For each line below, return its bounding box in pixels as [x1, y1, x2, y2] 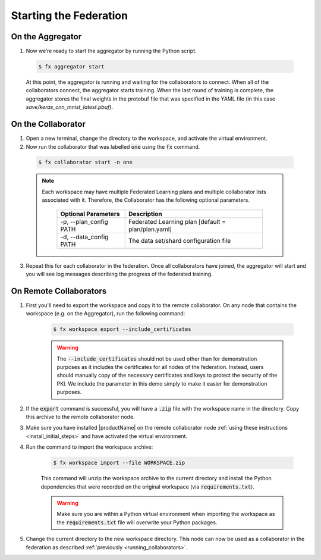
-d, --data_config [60, 233, 109, 241]
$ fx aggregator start [38, 63, 105, 70]
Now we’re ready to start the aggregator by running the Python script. [26, 48, 197, 55]
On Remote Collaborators [11, 286, 107, 296]
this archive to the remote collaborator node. [26, 414, 135, 421]
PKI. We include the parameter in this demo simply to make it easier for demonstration [56, 380, 267, 387]
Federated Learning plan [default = [128, 217, 226, 226]
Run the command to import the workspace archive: [26, 443, 153, 450]
